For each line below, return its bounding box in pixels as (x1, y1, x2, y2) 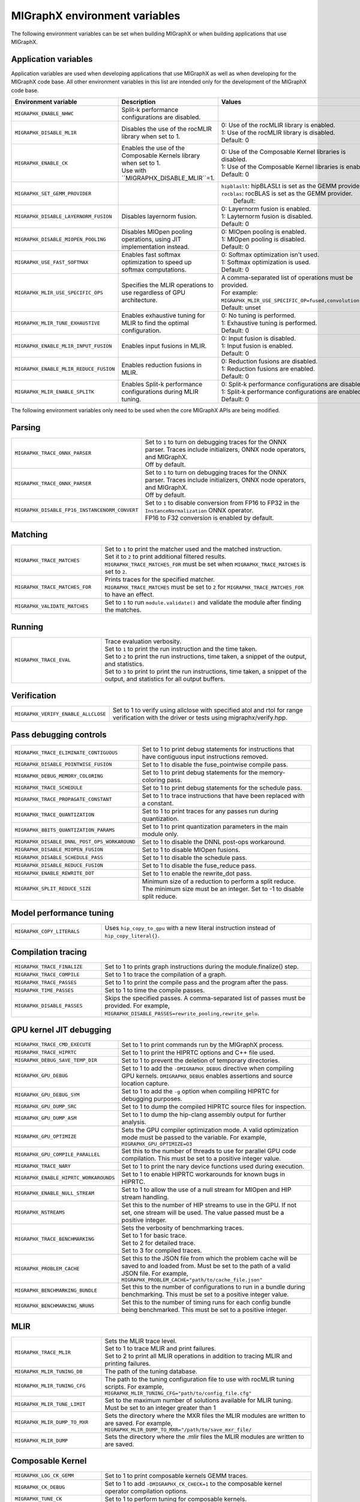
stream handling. (121, 1193, 169, 1201)
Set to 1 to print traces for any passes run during (142, 807, 278, 815)
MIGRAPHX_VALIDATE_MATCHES (14, 603, 89, 609)
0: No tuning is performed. (221, 311, 296, 320)
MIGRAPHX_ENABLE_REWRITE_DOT (14, 870, 95, 877)
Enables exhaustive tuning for (121, 311, 205, 320)
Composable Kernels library (121, 151, 200, 160)
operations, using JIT (121, 235, 182, 243)
